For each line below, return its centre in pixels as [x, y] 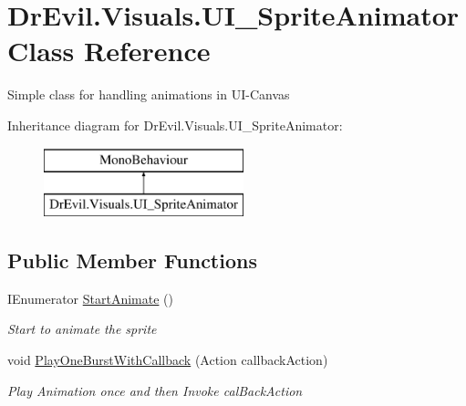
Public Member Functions [132, 260]
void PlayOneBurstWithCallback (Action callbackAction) [168, 360]
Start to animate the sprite [82, 329]
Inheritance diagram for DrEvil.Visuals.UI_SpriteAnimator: [175, 125]
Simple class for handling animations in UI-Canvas [149, 94]
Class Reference [109, 51]
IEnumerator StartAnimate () [90, 298]
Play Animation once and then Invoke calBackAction [155, 390]
